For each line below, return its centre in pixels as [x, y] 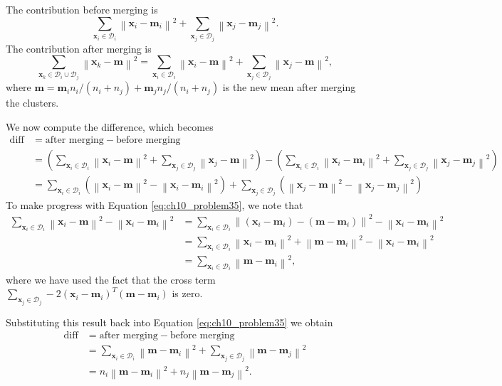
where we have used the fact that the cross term [111, 279]
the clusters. [32, 103]
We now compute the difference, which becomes [110, 126]
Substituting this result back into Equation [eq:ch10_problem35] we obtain [169, 322]
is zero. [187, 293]
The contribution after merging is [79, 48]
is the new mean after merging [289, 87]
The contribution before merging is [82, 9]
